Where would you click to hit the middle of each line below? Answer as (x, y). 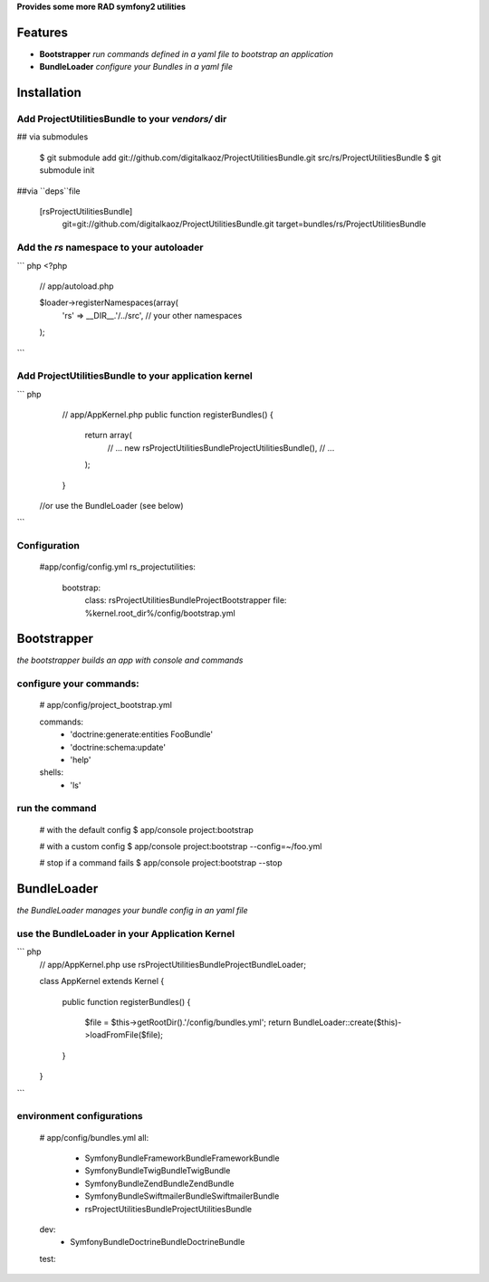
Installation (49, 93)
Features (42, 32)
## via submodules (53, 137)
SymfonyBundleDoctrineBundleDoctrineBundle (158, 1242)
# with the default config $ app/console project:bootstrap (146, 829)
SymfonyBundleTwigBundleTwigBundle (158, 1171)
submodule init (67, 170)
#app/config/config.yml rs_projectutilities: (118, 567)
